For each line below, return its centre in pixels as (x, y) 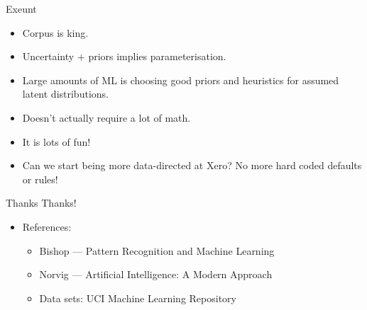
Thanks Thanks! (41, 203)
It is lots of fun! (56, 141)
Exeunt (21, 8)
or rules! (40, 179)
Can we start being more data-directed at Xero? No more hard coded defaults (192, 165)
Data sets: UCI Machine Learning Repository (138, 298)
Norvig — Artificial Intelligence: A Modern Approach (156, 274)
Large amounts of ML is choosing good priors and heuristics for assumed (181, 80)
